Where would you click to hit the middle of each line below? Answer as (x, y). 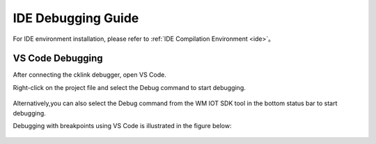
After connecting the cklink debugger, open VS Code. (89, 75)
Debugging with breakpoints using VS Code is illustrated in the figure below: (122, 126)
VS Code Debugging (58, 58)
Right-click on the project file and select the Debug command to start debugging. (130, 87)
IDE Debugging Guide (76, 18)
